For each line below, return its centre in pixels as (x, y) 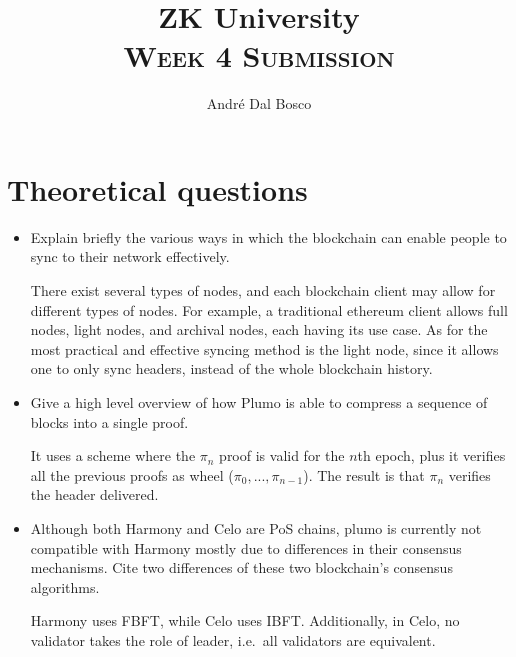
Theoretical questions (157, 188)
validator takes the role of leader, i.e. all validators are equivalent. (233, 639)
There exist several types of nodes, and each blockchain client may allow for (263, 290)
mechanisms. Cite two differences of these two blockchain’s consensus (241, 567)
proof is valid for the (282, 455)
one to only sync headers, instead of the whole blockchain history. (231, 368)
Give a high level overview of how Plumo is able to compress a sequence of (259, 402)
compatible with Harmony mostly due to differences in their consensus (246, 547)
